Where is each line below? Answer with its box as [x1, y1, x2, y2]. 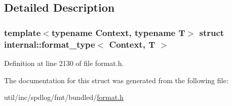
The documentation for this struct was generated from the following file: [4, 75, 228, 85]
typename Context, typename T [51, 26, 185, 39]
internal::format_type [4, 38, 95, 50]
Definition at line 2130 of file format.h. [4, 57, 124, 68]
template [4, 26, 41, 39]
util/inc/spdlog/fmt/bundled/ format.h [4, 92, 124, 102]
